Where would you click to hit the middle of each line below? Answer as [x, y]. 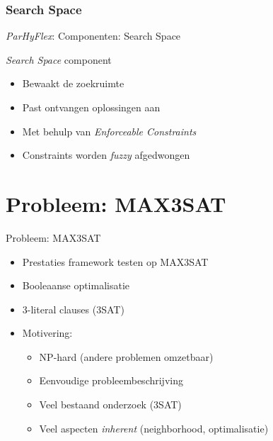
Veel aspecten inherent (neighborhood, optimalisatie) [154, 428]
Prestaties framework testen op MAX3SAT [115, 261]
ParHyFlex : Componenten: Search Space [93, 36]
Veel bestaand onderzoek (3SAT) [110, 404]
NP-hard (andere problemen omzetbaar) [126, 356]
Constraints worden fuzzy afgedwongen [106, 155]
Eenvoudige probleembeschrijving [111, 380]
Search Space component [59, 59]
